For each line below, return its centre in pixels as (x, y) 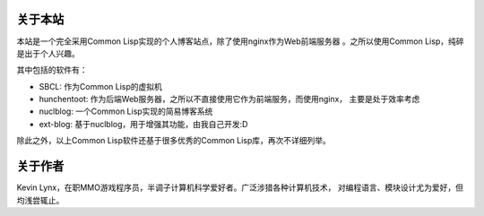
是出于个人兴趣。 (48, 53)
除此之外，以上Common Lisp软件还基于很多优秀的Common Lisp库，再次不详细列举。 (174, 141)
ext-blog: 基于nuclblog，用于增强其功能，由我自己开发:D (143, 124)
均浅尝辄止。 (40, 200)
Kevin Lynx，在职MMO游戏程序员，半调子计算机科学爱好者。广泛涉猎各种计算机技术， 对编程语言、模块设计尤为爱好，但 (240, 187)
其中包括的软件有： (52, 70)
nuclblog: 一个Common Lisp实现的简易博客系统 (126, 111)
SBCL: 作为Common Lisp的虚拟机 (101, 86)
